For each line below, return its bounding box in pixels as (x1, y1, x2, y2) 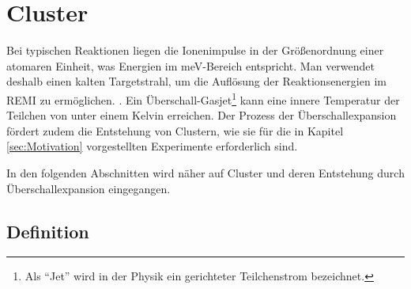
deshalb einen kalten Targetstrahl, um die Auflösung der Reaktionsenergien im (6, 73, 386, 89)
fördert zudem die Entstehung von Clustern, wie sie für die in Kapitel (6, 122, 344, 139)
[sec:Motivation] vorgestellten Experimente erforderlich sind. (6, 138, 298, 154)
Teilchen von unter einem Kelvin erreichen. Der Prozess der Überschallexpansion (6, 107, 397, 124)
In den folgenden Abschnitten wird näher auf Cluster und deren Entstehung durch (6, 164, 405, 181)
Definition (6, 219, 89, 243)
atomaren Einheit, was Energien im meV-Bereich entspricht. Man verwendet (6, 57, 375, 74)
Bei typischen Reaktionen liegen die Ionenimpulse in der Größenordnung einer (6, 42, 384, 59)
